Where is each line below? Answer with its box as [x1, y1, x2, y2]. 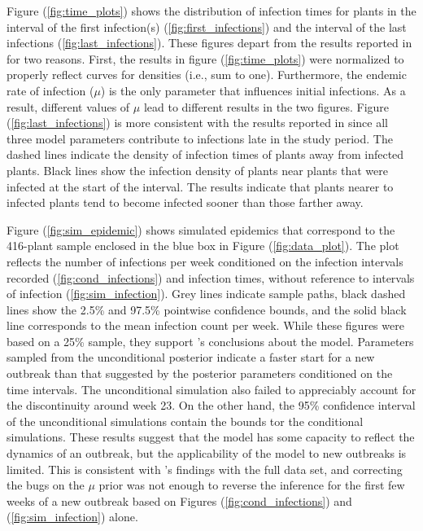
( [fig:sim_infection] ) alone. [7, 508, 138, 525]
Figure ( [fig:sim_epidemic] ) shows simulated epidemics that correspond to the [7, 221, 395, 238]
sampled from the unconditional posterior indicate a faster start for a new [7, 349, 375, 366]
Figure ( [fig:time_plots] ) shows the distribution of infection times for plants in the [7, 2, 416, 19]
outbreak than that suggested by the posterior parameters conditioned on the [7, 365, 393, 382]
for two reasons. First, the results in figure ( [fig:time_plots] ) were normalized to [7, 50, 404, 67]
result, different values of [7, 98, 130, 115]
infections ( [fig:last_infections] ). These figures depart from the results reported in [7, 34, 412, 51]
